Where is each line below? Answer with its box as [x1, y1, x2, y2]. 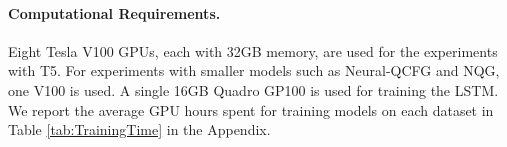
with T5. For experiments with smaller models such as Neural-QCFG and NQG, [8, 60, 500, 81]
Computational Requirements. [8, 2, 221, 23]
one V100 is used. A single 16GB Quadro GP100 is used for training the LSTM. [8, 79, 499, 100]
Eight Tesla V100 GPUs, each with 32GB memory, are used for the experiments [8, 40, 498, 61]
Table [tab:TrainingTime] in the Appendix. [8, 119, 271, 140]
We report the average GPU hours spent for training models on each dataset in [8, 99, 494, 120]
